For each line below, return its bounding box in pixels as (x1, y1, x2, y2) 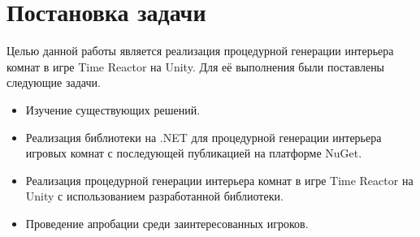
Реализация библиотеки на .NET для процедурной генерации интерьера (25, 128, 382, 145)
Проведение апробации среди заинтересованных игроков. (25, 214, 309, 231)
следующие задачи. (6, 74, 101, 91)
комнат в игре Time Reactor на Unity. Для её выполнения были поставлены (6, 58, 385, 75)
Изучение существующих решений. (25, 101, 201, 118)
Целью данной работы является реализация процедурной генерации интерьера (6, 42, 394, 59)
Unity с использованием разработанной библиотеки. (25, 187, 284, 205)
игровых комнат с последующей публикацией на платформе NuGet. (25, 144, 362, 162)
